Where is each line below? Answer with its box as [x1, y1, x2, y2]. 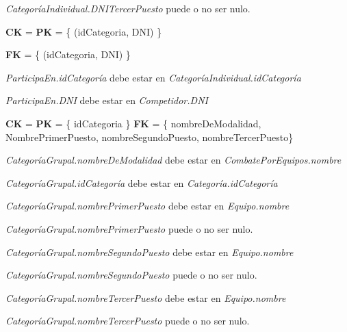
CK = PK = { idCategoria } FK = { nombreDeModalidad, [5, 116, 261, 130]
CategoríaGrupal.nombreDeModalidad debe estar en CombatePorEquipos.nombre [5, 153, 342, 167]
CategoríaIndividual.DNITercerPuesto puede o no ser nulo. [5, 1, 250, 15]
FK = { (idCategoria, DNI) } [5, 47, 131, 62]
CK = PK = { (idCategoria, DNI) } [5, 24, 162, 38]
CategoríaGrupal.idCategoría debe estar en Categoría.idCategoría [5, 175, 278, 190]
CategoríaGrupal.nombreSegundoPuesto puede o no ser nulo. [5, 268, 257, 282]
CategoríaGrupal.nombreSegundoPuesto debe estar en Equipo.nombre [5, 244, 294, 259]
